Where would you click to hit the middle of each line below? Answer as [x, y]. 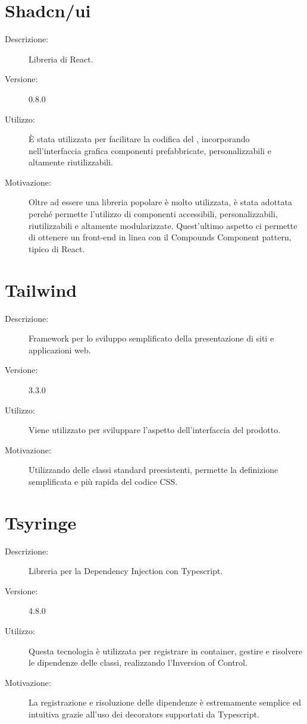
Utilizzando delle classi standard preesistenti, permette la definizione [153, 470]
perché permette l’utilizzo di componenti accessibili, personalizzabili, [153, 214]
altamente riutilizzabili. [71, 162]
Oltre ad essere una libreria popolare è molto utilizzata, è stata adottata [160, 202]
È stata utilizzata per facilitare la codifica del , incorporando [139, 139]
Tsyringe [41, 522]
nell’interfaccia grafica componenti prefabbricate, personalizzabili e [150, 150]
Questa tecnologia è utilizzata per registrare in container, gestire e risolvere [166, 651]
